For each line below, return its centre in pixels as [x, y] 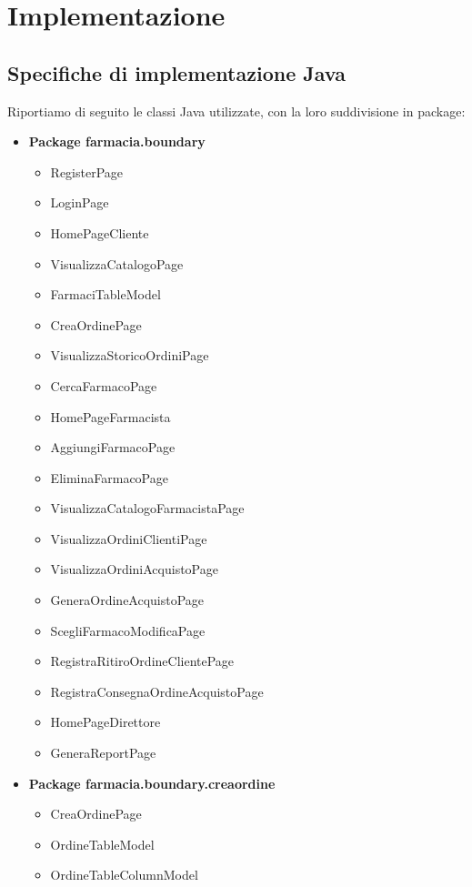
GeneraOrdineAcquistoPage [127, 600]
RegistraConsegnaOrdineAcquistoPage [157, 691]
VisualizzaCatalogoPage [117, 263]
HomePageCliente [100, 232]
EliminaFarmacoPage [109, 477]
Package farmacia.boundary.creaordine [152, 783]
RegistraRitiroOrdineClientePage [142, 661]
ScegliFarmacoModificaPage [128, 630]
